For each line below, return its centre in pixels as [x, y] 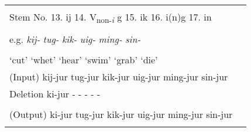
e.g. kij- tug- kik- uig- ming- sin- [75, 39]
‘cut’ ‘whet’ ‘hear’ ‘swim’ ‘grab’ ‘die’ [84, 60]
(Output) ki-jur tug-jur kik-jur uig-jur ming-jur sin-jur [121, 114]
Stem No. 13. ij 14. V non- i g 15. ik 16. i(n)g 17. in [111, 18]
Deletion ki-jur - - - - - [55, 94]
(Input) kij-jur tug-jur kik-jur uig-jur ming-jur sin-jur [119, 77]
